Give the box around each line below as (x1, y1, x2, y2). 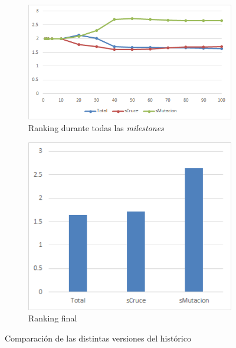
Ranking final (28, 312, 77, 324)
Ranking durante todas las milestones (28, 121, 164, 134)
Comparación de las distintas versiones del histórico (5, 331, 191, 344)
